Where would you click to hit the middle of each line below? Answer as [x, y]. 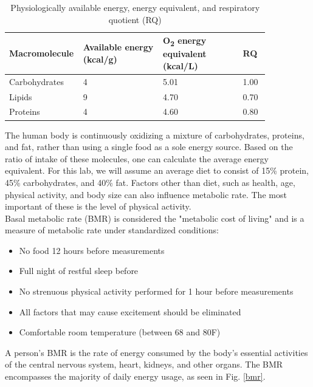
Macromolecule [42, 53]
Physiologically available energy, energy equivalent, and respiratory [135, 7]
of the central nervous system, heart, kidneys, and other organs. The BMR [144, 364]
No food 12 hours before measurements [92, 250]
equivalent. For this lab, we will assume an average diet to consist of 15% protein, [157, 170]
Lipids [21, 96]
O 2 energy [185, 41]
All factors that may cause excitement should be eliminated [130, 311]
